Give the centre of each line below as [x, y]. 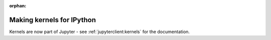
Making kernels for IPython [53, 20]
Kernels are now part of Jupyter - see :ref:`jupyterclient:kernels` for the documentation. [100, 32]
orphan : [18, 6]
